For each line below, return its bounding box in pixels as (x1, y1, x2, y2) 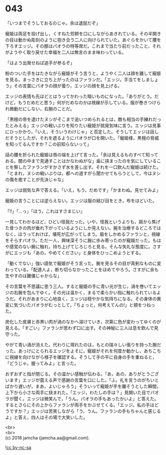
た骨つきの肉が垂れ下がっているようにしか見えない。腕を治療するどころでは (5, 225, 161, 231)
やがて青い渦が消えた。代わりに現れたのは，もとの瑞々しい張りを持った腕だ (5, 341, 162, 348)
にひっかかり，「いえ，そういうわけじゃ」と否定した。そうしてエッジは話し (5, 129, 159, 135)
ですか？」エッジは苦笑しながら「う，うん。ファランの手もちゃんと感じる (9, 408, 161, 414)
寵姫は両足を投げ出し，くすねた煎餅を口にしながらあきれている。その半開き (5, 30, 162, 36)
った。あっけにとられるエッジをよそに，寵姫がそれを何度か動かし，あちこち (5, 348, 162, 354)
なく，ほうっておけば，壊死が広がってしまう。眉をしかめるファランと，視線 (5, 231, 161, 237)
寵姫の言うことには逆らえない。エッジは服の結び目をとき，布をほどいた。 (5, 197, 157, 204)
